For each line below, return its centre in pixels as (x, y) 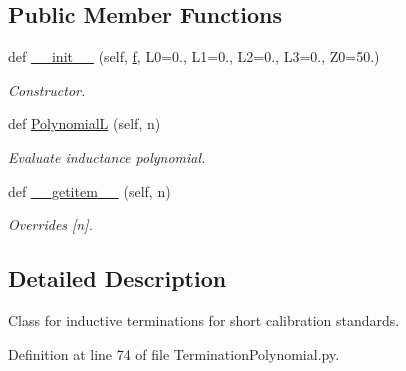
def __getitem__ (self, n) (89, 190)
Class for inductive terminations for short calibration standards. (204, 319)
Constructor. (47, 89)
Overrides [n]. (50, 224)
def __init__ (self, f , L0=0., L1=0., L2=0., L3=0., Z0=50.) (194, 56)
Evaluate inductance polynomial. (107, 156)
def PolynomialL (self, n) (84, 123)
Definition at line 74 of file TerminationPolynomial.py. (174, 353)
